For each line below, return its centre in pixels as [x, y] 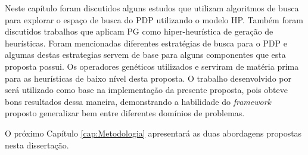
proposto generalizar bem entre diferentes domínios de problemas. [125, 113]
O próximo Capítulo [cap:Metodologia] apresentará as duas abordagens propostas [153, 133]
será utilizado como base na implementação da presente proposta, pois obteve [146, 90]
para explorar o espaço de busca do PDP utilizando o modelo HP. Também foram [154, 19]
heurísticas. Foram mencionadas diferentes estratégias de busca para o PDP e [146, 43]
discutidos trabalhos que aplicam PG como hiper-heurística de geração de [139, 31]
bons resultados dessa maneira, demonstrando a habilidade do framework [138, 101]
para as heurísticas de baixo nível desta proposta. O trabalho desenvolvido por [148, 78]
